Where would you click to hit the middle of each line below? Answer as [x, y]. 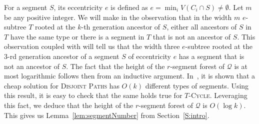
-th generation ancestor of [121, 27]
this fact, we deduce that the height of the [69, 105]
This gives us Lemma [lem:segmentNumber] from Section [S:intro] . [107, 115]
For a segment [26, 7]
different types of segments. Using [197, 85]
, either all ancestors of [202, 27]
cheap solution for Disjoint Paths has [62, 85]
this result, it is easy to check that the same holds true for [93, 95]
